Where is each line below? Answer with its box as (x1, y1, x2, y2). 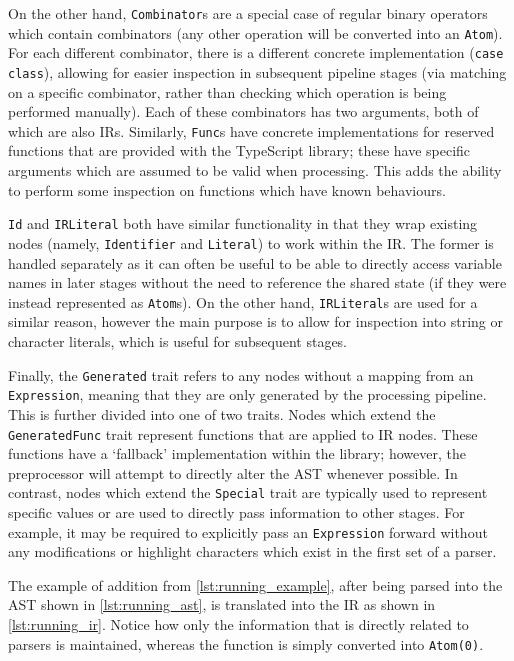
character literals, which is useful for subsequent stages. (8, 331, 348, 351)
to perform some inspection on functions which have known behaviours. (8, 179, 446, 200)
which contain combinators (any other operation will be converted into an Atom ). (8, 22, 503, 43)
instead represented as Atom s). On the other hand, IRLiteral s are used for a (8, 291, 478, 312)
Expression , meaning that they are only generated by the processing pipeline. (8, 384, 487, 405)
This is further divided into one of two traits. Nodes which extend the (8, 403, 436, 424)
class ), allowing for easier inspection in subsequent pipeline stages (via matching (8, 61, 507, 82)
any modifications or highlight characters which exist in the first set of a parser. (8, 541, 497, 562)
